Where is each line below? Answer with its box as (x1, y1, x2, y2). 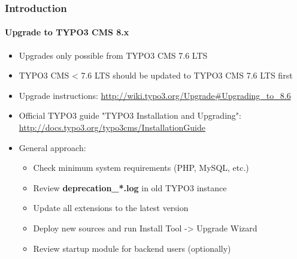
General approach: (19, 141, 86, 153)
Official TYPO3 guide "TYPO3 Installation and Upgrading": (19, 109, 241, 122)
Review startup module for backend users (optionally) (33, 242, 231, 254)
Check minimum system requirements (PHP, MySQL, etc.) (33, 161, 249, 174)
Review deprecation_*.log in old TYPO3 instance (33, 181, 227, 194)
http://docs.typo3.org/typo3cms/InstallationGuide (19, 121, 205, 134)
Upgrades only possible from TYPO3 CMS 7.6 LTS (19, 49, 208, 61)
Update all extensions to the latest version (33, 201, 189, 214)
